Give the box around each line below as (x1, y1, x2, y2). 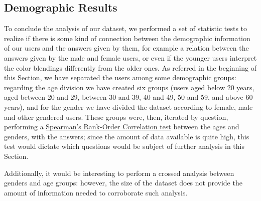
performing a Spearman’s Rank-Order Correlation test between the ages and (4, 121, 239, 132)
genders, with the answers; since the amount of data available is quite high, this (4, 131, 249, 141)
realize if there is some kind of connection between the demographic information (4, 33, 250, 43)
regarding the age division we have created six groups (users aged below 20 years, (4, 82, 254, 92)
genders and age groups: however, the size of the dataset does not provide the (4, 177, 242, 188)
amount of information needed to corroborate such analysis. (4, 187, 188, 197)
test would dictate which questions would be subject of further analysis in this (4, 141, 244, 151)
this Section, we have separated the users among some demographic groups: (4, 72, 236, 83)
